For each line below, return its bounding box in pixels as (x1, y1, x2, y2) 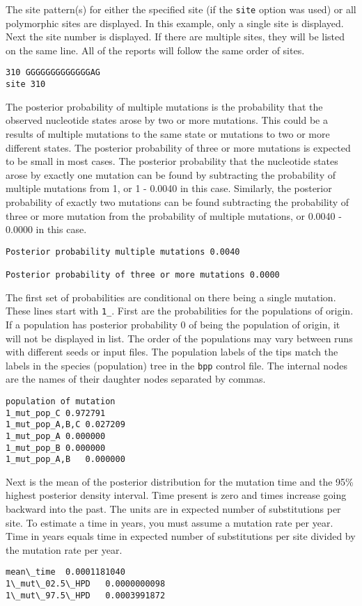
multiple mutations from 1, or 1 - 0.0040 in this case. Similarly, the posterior (6, 181, 332, 196)
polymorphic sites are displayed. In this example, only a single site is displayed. (6, 15, 344, 30)
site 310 (6, 79, 46, 90)
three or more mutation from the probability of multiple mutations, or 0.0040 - (6, 208, 342, 223)
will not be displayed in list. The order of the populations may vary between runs (6, 330, 353, 345)
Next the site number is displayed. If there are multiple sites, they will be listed (6, 29, 345, 44)
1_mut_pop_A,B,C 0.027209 (6, 420, 125, 430)
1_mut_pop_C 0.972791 (6, 408, 106, 418)
